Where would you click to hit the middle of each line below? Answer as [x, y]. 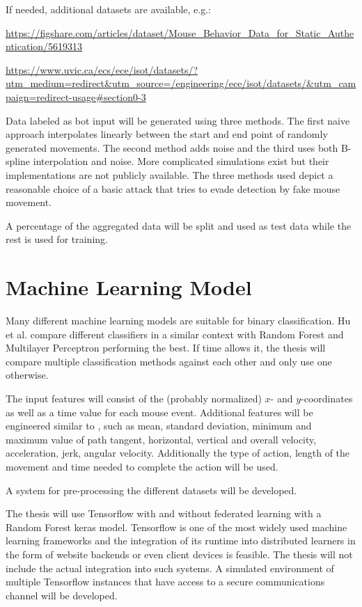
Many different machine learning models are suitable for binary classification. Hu [178, 321]
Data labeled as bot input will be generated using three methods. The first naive [178, 120]
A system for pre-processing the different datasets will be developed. [151, 490]
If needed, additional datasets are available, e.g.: [108, 9]
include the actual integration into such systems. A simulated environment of [170, 568]
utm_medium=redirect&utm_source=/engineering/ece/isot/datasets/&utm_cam [181, 83]
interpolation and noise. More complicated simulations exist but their [181, 161]
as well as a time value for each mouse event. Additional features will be [159, 412]
